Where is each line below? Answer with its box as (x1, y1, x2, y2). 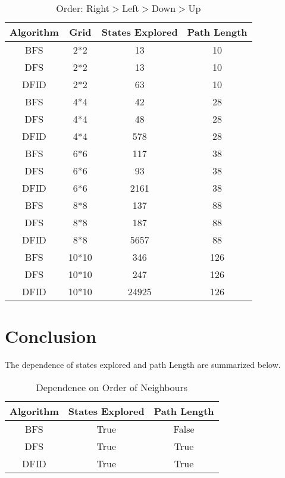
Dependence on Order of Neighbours (36, 380, 188, 394)
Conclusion (5, 324, 97, 348)
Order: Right (56, 1, 109, 15)
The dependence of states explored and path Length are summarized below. (5, 358, 281, 371)
